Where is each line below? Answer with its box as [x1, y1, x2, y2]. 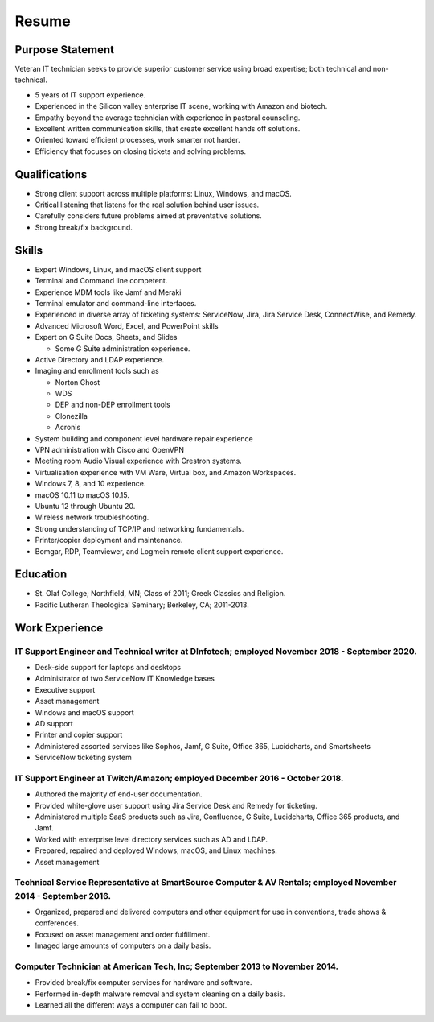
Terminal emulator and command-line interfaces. [35, 298, 197, 308]
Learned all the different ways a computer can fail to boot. [35, 1000, 227, 1010]
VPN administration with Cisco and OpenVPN [35, 445, 185, 455]
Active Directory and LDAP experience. [35, 354, 165, 364]
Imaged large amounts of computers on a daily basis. [35, 941, 211, 950]
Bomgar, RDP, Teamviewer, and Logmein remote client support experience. [35, 546, 284, 556]
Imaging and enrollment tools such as [35, 366, 160, 376]
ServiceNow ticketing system [35, 753, 132, 763]
